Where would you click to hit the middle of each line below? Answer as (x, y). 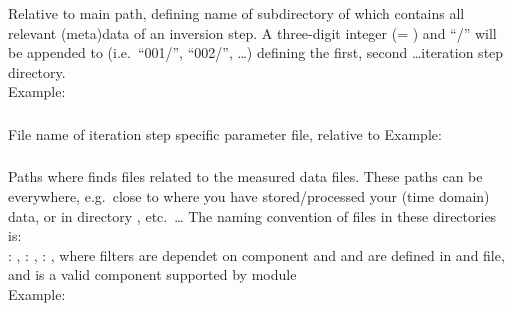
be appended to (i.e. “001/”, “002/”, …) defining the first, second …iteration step (256, 52)
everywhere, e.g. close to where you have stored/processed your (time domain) (249, 195)
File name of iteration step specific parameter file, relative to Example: (225, 133)
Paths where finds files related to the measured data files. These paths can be (245, 176)
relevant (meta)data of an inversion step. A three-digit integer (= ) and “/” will (252, 32)
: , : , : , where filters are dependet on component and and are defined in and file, (256, 254)
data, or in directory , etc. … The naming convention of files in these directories (252, 215)
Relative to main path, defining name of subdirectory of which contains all (236, 12)
